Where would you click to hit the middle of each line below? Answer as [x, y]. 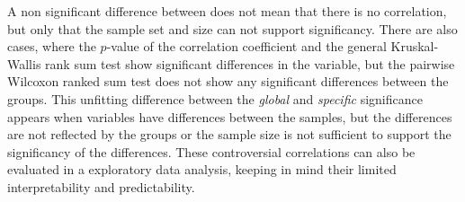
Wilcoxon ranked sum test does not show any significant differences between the [228, 81]
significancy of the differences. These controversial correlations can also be [211, 151]
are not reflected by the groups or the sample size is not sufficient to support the [229, 134]
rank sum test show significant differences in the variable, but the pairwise [250, 63]
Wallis [24, 63]
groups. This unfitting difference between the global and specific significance [215, 98]
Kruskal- [415, 46]
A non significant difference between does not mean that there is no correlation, [227, 11]
